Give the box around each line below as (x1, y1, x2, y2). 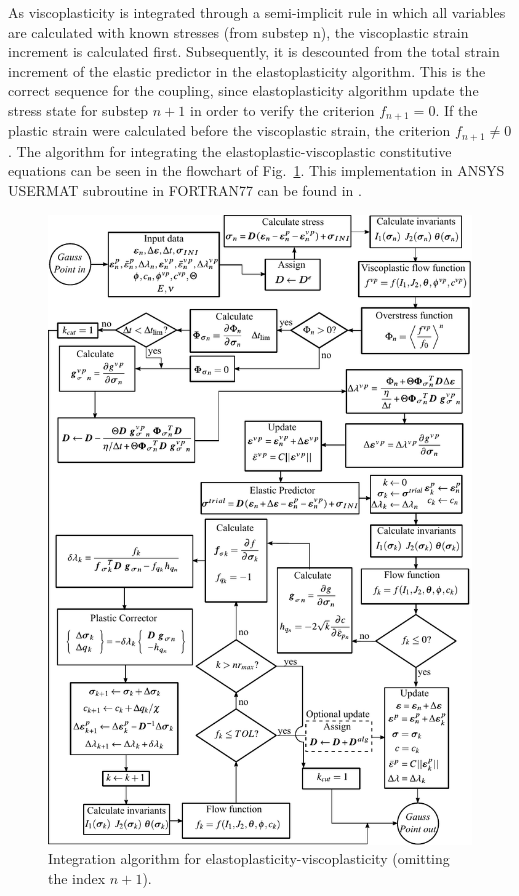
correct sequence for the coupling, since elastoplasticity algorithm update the (8, 80, 479, 101)
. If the (435, 99, 478, 120)
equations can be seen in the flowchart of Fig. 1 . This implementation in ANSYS (8, 160, 505, 181)
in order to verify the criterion (189, 99, 375, 120)
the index (48, 867, 106, 888)
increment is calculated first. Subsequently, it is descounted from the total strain (8, 41, 500, 62)
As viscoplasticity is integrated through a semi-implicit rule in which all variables (8, 2, 506, 22)
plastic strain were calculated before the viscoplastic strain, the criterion (8, 120, 451, 141)
